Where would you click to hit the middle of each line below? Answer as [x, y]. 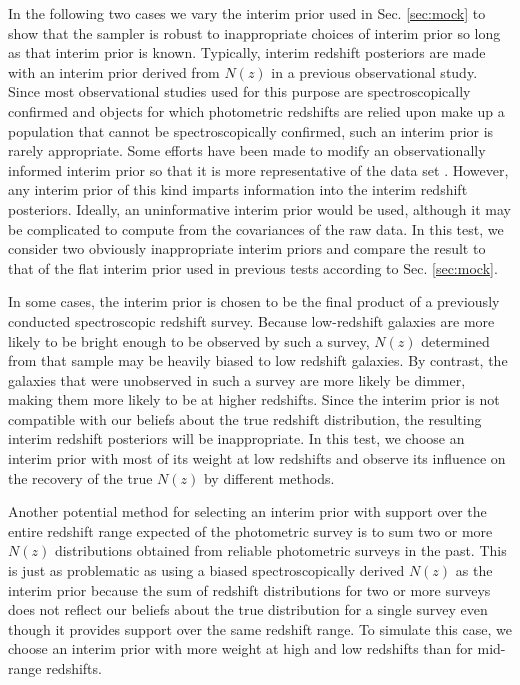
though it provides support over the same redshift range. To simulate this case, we [260, 628]
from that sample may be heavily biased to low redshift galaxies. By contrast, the [258, 360]
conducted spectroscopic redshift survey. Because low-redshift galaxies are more [251, 320]
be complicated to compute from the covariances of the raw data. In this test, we [256, 228]
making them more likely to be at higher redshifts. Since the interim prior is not [254, 399]
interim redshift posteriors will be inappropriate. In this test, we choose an [236, 438]
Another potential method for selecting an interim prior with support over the [247, 511]
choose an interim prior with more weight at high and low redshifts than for [240, 648]
